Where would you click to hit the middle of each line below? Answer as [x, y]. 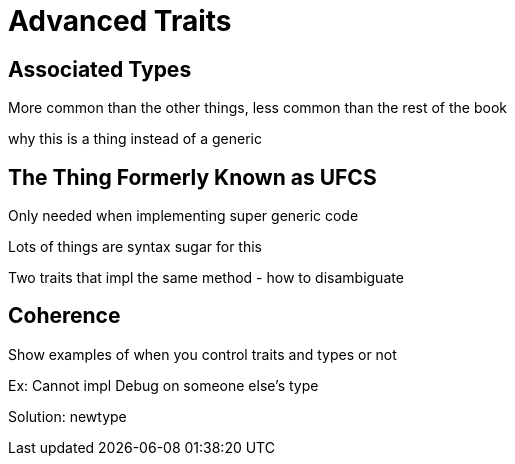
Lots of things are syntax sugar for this [135, 247]
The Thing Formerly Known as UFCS [192, 177]
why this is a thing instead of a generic [135, 139]
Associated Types [100, 69]
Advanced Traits [120, 21]
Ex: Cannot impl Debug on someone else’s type [163, 385]
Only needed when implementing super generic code [183, 216]
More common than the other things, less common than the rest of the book [257, 108]
